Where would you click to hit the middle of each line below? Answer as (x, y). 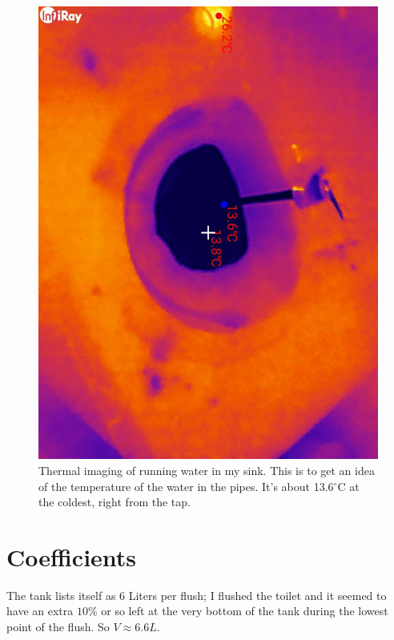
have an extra (40, 611)
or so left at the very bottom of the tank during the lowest (245, 611)
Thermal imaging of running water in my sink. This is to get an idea (207, 470)
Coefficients (72, 556)
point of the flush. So (58, 627)
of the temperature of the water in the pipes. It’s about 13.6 (186, 486)
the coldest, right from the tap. (115, 502)
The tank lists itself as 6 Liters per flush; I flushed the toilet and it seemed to (197, 595)
